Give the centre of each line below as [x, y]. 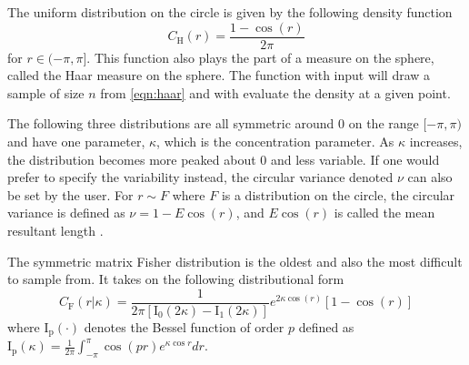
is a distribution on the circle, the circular [338, 194]
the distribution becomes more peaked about [132, 159]
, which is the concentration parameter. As [275, 142]
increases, [436, 142]
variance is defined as [66, 213]
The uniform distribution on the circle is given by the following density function [230, 12]
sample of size [46, 92]
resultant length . [55, 230]
